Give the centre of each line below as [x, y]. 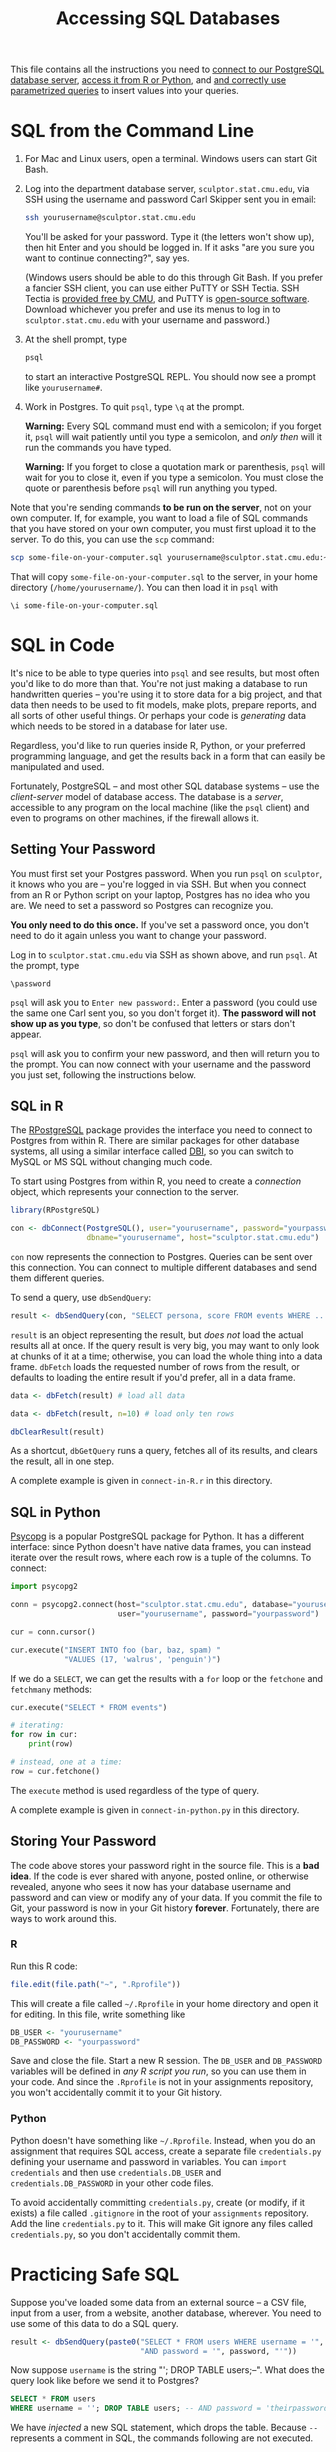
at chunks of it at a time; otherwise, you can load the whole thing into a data [166, 1356]
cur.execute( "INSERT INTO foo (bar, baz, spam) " [116, 1650]
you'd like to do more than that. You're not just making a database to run [159, 683]
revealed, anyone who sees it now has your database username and [151, 1886]
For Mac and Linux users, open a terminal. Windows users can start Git [171, 159]
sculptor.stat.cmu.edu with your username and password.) [147, 320]
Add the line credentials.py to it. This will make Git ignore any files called [161, 2223]
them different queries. [57, 1278]
